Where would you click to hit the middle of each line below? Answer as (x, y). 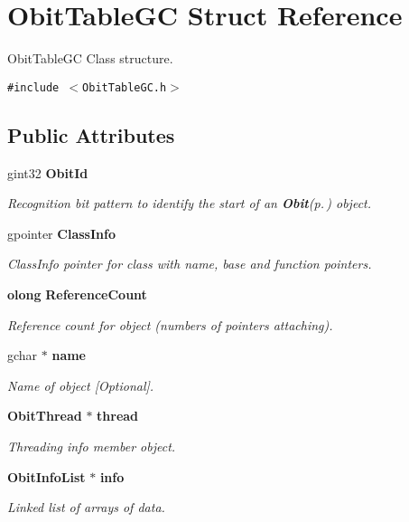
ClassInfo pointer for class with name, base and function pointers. (190, 264)
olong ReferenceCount (77, 294)
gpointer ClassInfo (61, 233)
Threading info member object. (92, 446)
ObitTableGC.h (125, 87)
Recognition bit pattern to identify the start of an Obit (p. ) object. (190, 203)
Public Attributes (91, 134)
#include (33, 87)
